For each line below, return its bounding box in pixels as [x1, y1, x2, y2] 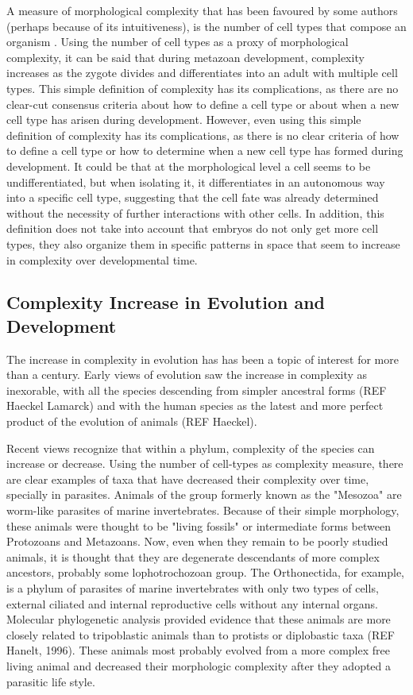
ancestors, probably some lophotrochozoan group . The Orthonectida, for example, [6, 564, 405, 581]
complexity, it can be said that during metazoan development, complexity [6, 48, 365, 65]
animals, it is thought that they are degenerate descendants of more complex [6, 548, 380, 565]
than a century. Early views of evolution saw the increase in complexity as [6, 366, 368, 383]
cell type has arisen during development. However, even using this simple [6, 111, 361, 128]
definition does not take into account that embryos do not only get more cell [6, 220, 379, 237]
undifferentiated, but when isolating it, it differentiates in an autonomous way [6, 173, 385, 190]
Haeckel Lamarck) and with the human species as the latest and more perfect [6, 397, 384, 414]
